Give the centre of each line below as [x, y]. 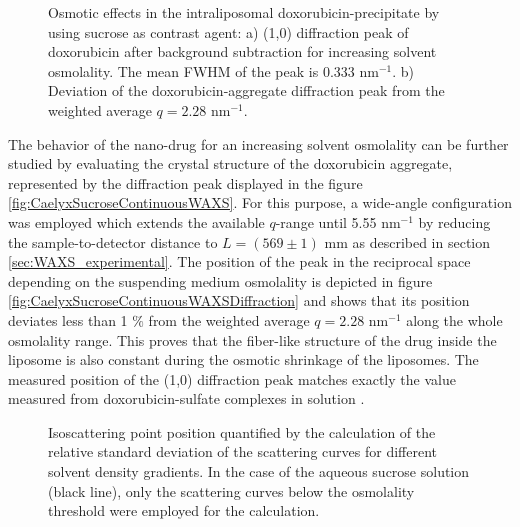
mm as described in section [407, 241]
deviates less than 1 [68, 319]
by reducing [454, 221]
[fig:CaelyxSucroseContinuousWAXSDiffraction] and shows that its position [239, 300]
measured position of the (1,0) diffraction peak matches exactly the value [232, 378]
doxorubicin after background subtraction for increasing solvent [242, 51]
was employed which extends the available [136, 221]
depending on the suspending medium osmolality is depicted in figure [220, 280]
